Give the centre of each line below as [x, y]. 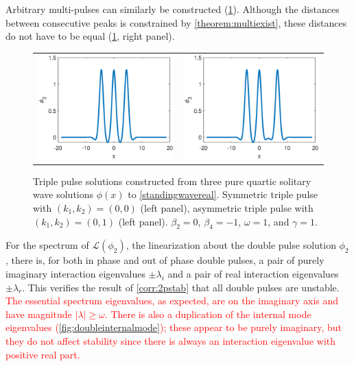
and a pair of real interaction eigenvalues [253, 273]
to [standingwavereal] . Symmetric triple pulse [223, 194]
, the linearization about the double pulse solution [231, 245]
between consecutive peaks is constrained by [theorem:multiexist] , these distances [176, 22]
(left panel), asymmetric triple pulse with [227, 207]
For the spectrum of [47, 245]
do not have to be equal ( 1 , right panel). [90, 36]
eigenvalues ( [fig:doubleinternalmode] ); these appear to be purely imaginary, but [174, 327]
